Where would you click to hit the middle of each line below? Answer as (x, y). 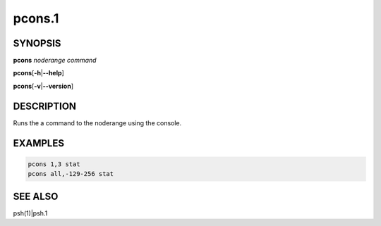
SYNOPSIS (37, 43)
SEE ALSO (36, 196)
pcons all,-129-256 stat (71, 174)
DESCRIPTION (45, 106)
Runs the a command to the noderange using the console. (97, 123)
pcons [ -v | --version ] (43, 86)
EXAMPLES (39, 143)
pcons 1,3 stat (54, 164)
